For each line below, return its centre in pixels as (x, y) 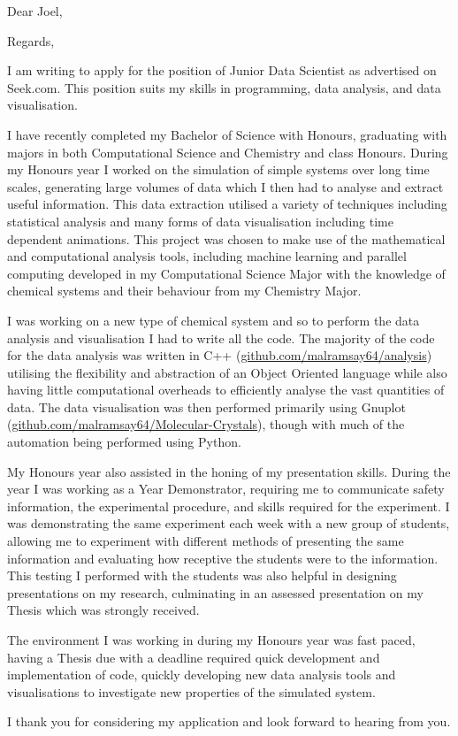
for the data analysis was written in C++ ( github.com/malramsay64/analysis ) (220, 355)
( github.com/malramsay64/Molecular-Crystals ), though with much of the (206, 424)
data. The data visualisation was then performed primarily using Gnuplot (206, 406)
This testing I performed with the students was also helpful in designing (202, 575)
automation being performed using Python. (124, 442)
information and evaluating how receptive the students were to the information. (223, 558)
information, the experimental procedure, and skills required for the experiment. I (229, 506)
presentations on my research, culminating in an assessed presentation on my (215, 592)
